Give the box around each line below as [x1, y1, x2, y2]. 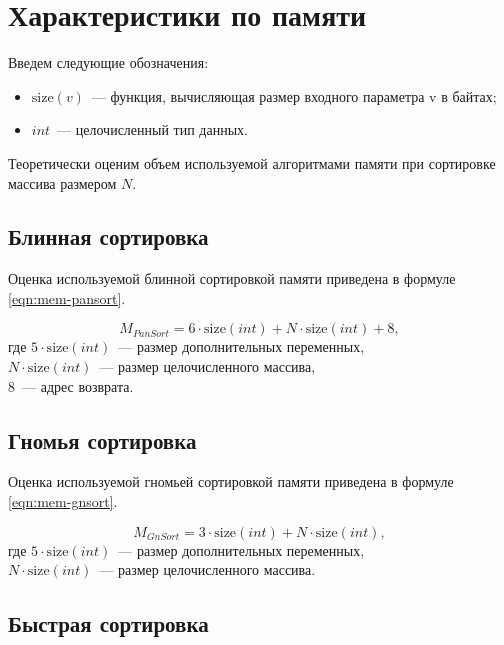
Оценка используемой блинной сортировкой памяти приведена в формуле [8, 268, 456, 289]
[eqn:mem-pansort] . [8, 287, 126, 308]
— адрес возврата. [21, 375, 134, 396]
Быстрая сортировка [8, 608, 209, 639]
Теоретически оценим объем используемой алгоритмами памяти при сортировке [8, 152, 496, 173]
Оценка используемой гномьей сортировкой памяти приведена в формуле [8, 471, 454, 492]
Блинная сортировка [8, 221, 209, 252]
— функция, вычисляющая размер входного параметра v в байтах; [91, 85, 497, 106]
